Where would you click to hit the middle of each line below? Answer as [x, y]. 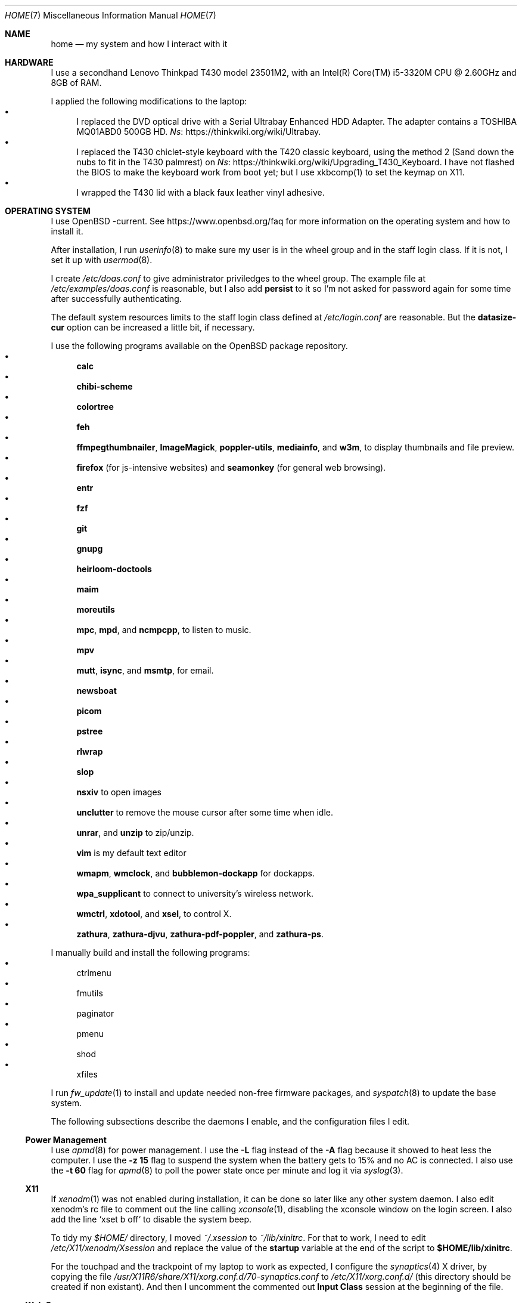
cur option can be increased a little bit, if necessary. [153, 327]
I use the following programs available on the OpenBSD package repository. [199, 346]
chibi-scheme [105, 386]
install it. [67, 231]
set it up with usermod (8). [102, 260]
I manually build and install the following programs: [150, 952]
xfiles [87, 1074]
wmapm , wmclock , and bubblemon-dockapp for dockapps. [195, 873]
